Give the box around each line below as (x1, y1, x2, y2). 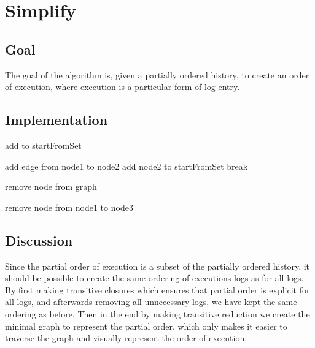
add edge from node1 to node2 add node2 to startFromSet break (5, 159, 248, 172)
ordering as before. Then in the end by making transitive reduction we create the (5, 307, 310, 320)
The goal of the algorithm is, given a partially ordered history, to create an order (5, 68, 309, 81)
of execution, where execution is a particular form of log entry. (5, 80, 240, 93)
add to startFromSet (5, 138, 82, 151)
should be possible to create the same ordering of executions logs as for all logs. (5, 271, 304, 284)
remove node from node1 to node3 (5, 200, 133, 213)
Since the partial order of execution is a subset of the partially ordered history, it (5, 259, 310, 272)
